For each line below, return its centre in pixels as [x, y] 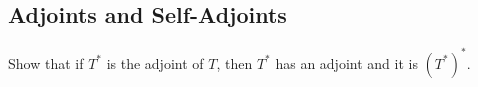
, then [234, 62]
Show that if [46, 62]
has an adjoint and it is [346, 62]
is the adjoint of [155, 62]
